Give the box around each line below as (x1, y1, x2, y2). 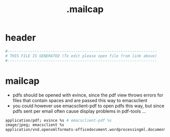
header (5, 32, 36, 43)
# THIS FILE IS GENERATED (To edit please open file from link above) (5, 53, 157, 59)
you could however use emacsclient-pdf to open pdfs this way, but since (12, 103, 164, 109)
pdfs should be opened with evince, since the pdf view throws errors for (12, 92, 163, 98)
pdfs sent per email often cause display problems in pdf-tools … (12, 108, 146, 114)
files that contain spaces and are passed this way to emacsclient (12, 97, 148, 103)
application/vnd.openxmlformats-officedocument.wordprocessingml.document (5, 127, 166, 132)
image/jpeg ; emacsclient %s (5, 122, 65, 127)
